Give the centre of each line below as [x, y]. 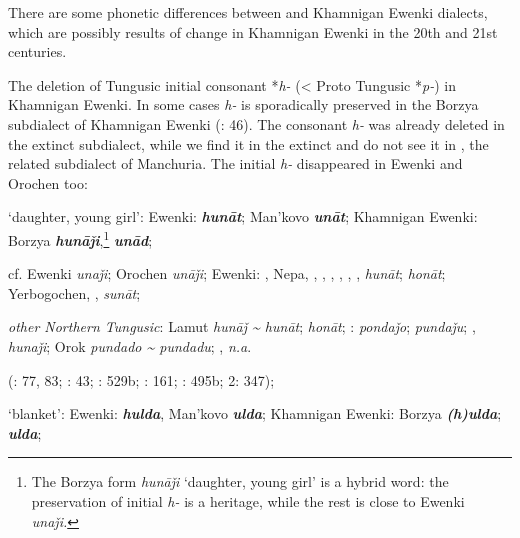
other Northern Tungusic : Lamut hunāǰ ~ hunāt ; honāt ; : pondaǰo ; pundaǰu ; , [242, 326]
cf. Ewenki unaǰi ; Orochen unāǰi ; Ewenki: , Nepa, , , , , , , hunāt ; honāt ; [227, 273]
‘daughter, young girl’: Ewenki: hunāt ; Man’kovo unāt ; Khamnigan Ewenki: [243, 216]
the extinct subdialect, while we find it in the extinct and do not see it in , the [248, 143]
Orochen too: [48, 182]
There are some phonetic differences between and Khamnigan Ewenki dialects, [248, 12]
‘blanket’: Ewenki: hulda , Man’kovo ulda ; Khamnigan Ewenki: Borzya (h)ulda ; [255, 413]
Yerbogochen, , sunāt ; [74, 292]
